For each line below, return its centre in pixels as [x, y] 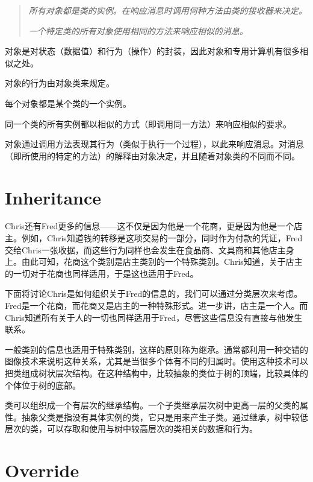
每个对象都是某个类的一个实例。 [68, 103]
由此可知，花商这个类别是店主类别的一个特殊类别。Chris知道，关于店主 [162, 262]
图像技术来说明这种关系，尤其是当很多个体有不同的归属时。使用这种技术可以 [156, 361]
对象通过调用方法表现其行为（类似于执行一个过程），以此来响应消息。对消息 [154, 144]
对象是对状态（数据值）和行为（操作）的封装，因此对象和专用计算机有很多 [152, 51]
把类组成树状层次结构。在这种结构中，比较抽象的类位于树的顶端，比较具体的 [156, 373]
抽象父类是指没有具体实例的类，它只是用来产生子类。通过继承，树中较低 [165, 417]
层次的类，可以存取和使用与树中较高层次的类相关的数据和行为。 [131, 429]
